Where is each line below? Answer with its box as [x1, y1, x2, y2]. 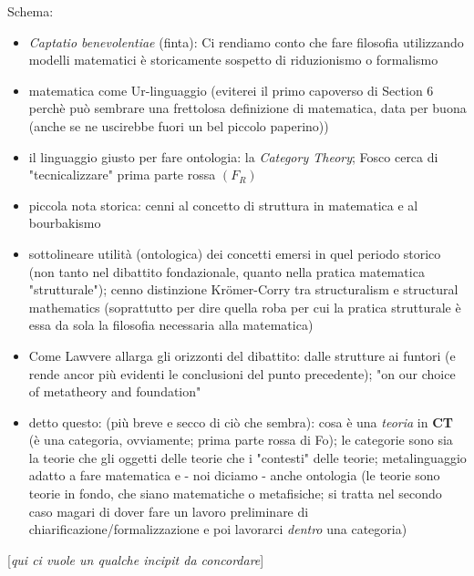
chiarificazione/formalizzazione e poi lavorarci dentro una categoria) [28, 519, 407, 539]
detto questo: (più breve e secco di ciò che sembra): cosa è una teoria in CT [28, 412, 453, 431]
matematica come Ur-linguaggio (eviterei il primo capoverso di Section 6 [28, 80, 434, 99]
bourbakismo [28, 213, 101, 232]
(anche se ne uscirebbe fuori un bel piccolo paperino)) [28, 116, 329, 135]
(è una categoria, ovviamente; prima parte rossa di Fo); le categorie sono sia [28, 430, 453, 449]
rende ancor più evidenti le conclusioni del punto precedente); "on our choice [28, 364, 456, 383]
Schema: [7, 2, 54, 20]
